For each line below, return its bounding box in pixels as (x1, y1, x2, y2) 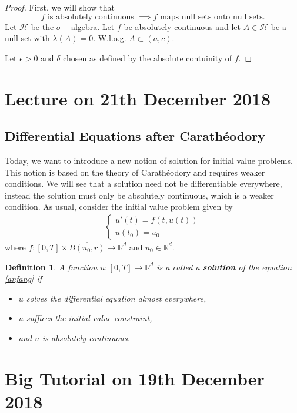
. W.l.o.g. (93, 32, 126, 44)
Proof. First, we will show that (5, 1, 115, 13)
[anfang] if (5, 272, 42, 285)
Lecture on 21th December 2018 (5, 86, 271, 110)
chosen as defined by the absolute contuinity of (63, 51, 232, 64)
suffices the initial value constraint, (26, 312, 152, 324)
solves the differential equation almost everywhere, (26, 292, 206, 304)
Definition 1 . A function (5, 260, 98, 273)
